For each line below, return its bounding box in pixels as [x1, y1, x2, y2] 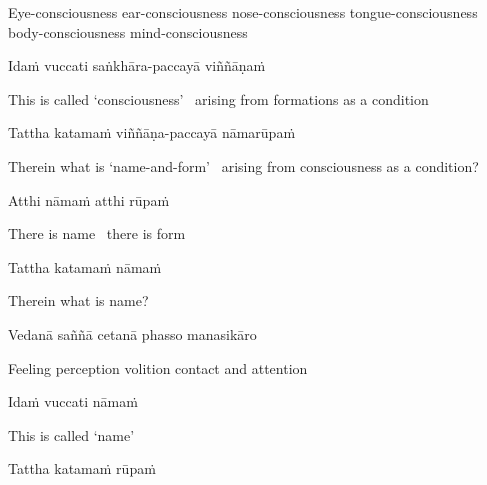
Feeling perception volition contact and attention [8, 357, 308, 378]
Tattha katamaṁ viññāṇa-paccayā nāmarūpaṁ [8, 122, 296, 143]
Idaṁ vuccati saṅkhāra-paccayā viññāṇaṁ [8, 55, 266, 76]
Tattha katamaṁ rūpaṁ [8, 458, 156, 479]
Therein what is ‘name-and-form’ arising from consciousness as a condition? [8, 155, 479, 176]
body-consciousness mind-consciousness [8, 21, 248, 42]
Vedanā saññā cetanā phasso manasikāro [8, 323, 257, 344]
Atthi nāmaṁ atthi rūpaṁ [8, 189, 170, 210]
